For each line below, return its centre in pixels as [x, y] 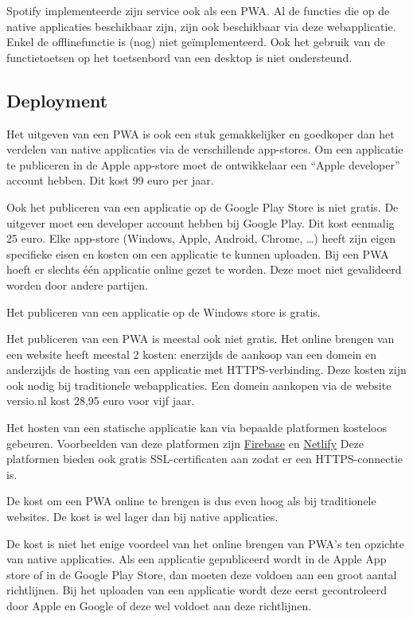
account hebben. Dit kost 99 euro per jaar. [110, 180]
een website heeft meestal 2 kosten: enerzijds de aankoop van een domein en [191, 354]
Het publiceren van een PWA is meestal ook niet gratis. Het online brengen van [201, 339]
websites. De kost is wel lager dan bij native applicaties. [142, 517]
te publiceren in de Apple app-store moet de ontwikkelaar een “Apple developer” [203, 164]
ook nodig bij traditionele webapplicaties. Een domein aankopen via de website [199, 385]
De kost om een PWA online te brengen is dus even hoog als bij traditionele [191, 501]
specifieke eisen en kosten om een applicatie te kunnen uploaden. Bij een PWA [198, 253]
